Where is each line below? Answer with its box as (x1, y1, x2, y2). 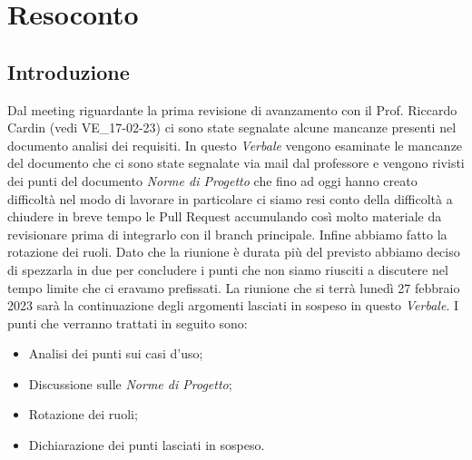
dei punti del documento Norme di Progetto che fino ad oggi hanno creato (7, 171, 418, 190)
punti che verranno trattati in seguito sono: (7, 313, 248, 332)
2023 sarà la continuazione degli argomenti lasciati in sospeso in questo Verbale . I (7, 296, 458, 315)
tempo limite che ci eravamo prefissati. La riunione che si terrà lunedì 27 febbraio (7, 278, 460, 297)
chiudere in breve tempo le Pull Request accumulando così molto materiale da (7, 207, 442, 226)
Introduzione (7, 57, 130, 85)
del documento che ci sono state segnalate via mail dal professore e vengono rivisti (7, 153, 465, 172)
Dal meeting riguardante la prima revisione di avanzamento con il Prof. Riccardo (7, 100, 457, 119)
